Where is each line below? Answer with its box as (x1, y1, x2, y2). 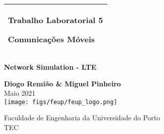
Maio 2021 (4, 88, 36, 98)
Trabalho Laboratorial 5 (8, 14, 103, 26)
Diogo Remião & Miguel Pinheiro (4, 78, 121, 88)
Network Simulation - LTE (4, 62, 97, 72)
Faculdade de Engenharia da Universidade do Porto (4, 112, 160, 123)
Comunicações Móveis (8, 33, 95, 45)
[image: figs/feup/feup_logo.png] (4, 98, 118, 106)
